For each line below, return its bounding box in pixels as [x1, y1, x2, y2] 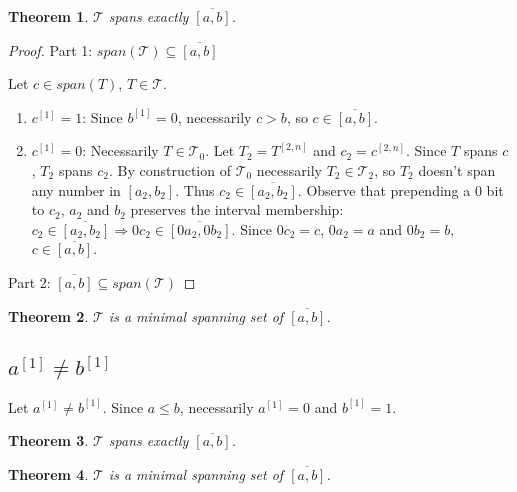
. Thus [175, 179, 215, 200]
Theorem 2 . [8, 305, 89, 326]
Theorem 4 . [8, 464, 89, 485]
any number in [31, 179, 121, 200]
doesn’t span [418, 159, 496, 180]
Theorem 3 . [8, 430, 89, 451]
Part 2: [8, 271, 51, 292]
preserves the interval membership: [130, 199, 344, 220]
